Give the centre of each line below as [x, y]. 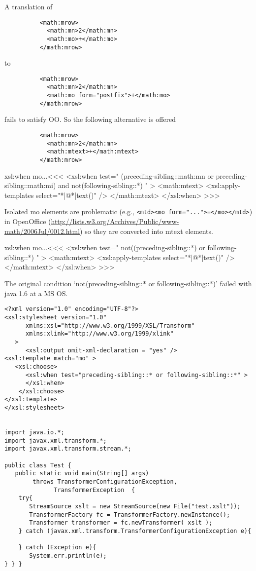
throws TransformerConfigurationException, [105, 482]
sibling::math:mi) [30, 185]
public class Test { [38, 465]
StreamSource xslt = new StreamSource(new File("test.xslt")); [135, 506]
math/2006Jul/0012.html [42, 231]
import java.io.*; [34, 433]
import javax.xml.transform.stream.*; [68, 449]
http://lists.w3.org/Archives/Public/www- [115, 221]
